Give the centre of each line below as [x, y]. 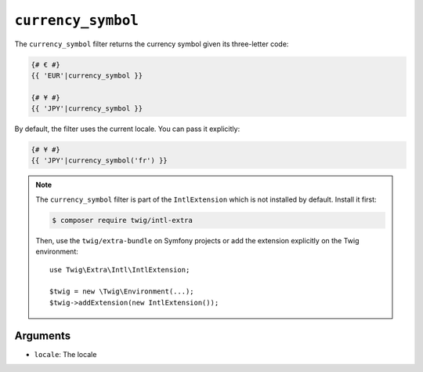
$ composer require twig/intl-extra [123, 220]
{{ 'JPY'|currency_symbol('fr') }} [99, 160]
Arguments [43, 336]
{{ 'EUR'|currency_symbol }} [87, 75]
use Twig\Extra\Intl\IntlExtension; [120, 270]
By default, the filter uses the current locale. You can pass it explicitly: [127, 129]
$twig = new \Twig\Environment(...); [122, 292]
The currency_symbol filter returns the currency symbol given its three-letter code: [152, 44]
